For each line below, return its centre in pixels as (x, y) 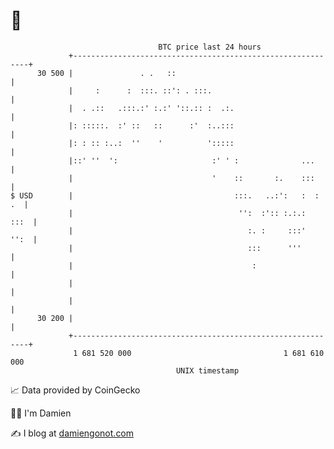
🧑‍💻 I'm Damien (41, 413)
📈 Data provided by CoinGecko (75, 390)
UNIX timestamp (207, 370)
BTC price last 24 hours (210, 47)
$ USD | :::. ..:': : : (165, 195)
